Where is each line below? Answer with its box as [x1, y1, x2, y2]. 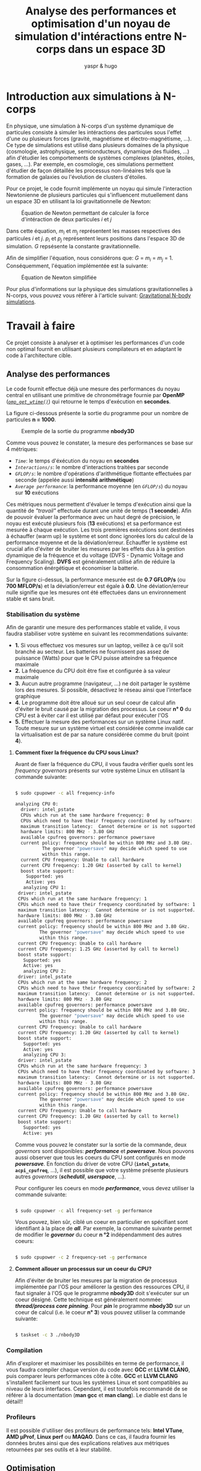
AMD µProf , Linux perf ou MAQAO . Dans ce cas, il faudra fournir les [6, 1433, 176, 1440]
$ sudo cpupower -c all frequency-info [14, 790, 115, 796]
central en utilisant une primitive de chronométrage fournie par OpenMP [6, 391, 185, 398]
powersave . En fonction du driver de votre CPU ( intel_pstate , [14, 1160, 170, 1167]
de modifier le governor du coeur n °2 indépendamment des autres [14, 1231, 182, 1238]
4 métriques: [6, 445, 38, 452]
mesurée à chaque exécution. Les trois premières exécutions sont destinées [6, 526, 194, 533]
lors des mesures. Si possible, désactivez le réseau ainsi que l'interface [14, 686, 192, 694]
